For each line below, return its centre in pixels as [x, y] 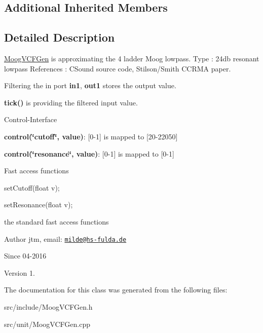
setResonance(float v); [39, 205]
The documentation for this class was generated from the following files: [116, 290]
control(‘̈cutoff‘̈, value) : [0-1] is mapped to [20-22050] [91, 136]
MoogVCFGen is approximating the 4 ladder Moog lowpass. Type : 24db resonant [132, 58]
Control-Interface [31, 119]
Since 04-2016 [25, 256]
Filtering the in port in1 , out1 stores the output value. [90, 85]
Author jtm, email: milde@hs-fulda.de [65, 238]
